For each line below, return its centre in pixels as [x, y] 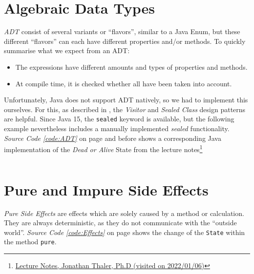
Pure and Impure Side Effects [106, 189]
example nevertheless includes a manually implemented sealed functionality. [117, 128]
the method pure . [30, 242]
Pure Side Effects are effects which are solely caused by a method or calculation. [124, 213]
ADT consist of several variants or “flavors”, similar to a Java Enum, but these [122, 31]
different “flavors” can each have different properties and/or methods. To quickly [125, 41]
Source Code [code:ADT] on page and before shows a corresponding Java [113, 138]
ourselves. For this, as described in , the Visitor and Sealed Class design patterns [125, 109]
